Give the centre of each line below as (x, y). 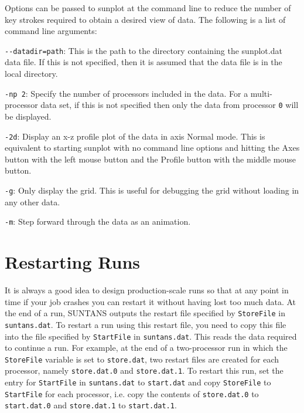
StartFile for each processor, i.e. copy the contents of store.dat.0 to (132, 393)
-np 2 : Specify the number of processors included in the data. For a (127, 93)
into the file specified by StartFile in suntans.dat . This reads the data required (151, 336)
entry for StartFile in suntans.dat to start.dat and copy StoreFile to (138, 382)
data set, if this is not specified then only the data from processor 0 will (170, 105)
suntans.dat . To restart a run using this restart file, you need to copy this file (146, 324)
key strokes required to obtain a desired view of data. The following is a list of (145, 19)
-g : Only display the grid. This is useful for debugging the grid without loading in (152, 190)
